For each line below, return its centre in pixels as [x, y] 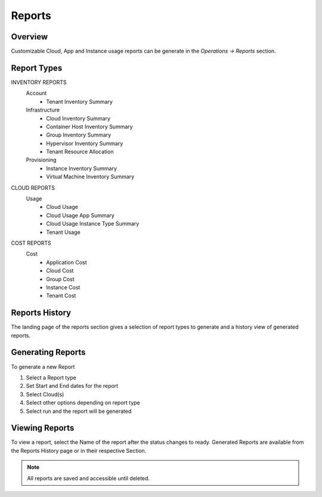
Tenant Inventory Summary [80, 101]
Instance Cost [63, 287]
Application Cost [66, 262]
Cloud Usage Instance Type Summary [93, 224]
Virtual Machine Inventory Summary [90, 177]
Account [36, 93]
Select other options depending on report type [83, 403]
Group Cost [60, 279]
